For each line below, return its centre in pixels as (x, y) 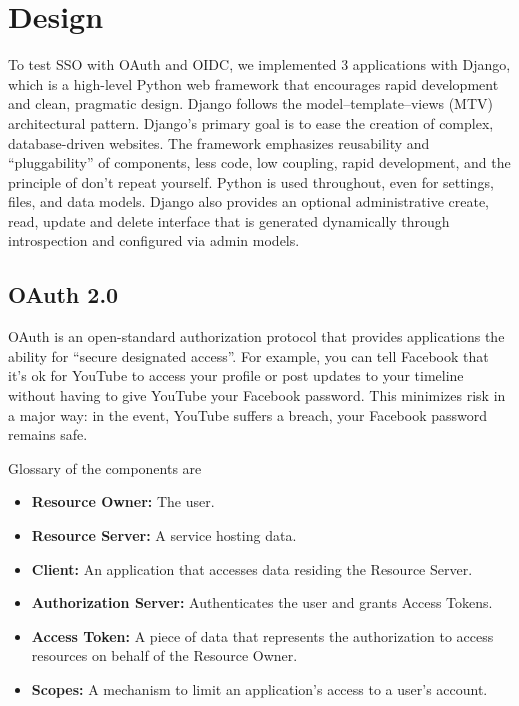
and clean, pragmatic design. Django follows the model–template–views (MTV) (251, 103)
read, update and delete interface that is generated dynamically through (229, 220)
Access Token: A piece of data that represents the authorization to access (262, 635)
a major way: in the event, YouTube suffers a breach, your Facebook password (248, 414)
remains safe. (48, 434)
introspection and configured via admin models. (154, 240)
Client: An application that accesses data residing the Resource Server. (252, 568)
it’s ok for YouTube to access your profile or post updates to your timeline (236, 375)
